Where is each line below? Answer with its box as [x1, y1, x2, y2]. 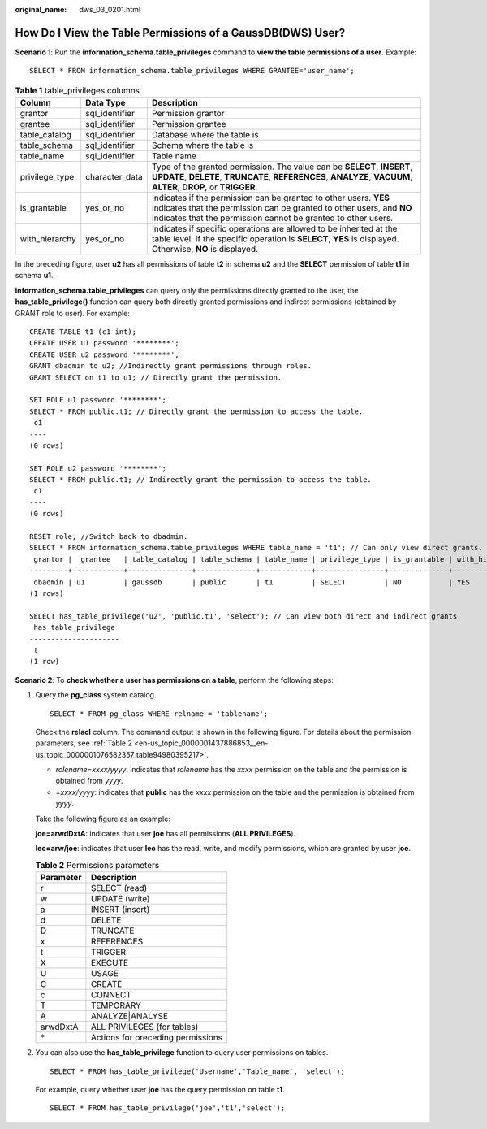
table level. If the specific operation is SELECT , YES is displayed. [151, 233, 399, 245]
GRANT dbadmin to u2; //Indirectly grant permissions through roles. [29, 362, 312, 371]
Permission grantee [151, 119, 226, 130]
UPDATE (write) [90, 893, 150, 905]
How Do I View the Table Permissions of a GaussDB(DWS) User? [15, 25, 345, 40]
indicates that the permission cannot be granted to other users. [151, 212, 394, 224]
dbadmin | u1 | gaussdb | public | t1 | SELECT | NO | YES [33, 577, 471, 587]
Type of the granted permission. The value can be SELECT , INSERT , [151, 161, 413, 172]
